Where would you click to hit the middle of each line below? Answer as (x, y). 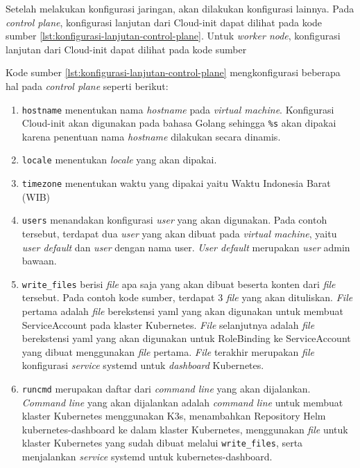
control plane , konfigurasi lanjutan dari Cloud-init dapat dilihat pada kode (164, 22)
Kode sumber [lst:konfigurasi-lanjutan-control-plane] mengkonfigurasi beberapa (173, 72)
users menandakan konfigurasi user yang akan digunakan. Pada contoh (174, 220)
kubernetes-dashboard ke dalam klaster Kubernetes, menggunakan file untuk (185, 429)
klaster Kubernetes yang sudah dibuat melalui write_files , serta (162, 443)
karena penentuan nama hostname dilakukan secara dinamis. (151, 136)
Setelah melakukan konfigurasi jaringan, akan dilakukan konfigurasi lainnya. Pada (180, 8)
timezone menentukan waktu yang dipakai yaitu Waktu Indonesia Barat (176, 183)
